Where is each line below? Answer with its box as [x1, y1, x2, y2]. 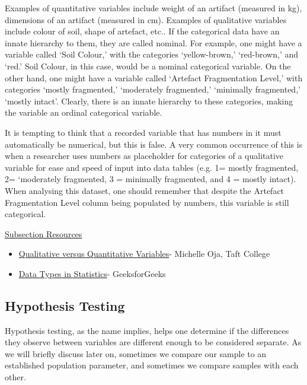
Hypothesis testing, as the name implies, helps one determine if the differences [5, 324, 289, 336]
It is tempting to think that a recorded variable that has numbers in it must [5, 126, 282, 138]
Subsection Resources [5, 227, 82, 240]
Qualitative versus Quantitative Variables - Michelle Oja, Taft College [18, 247, 270, 260]
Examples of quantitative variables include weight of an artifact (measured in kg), [5, 2, 302, 14]
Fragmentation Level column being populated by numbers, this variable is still [5, 196, 289, 208]
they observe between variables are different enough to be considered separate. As [5, 336, 302, 348]
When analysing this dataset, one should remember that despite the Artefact [5, 184, 284, 196]
